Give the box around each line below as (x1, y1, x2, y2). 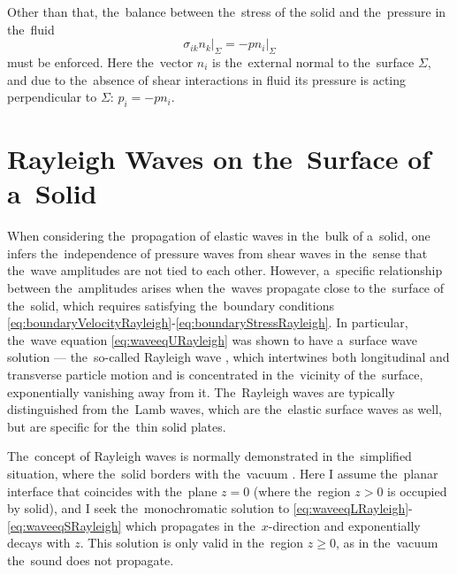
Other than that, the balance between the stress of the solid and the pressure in (7, 3, 446, 20)
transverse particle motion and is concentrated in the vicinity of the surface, (7, 365, 423, 384)
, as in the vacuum (335, 533, 438, 552)
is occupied (387, 481, 447, 500)
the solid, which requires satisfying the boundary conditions (7, 295, 335, 314)
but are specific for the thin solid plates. (7, 417, 226, 435)
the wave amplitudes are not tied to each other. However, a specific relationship (7, 261, 443, 280)
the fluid (7, 19, 55, 38)
